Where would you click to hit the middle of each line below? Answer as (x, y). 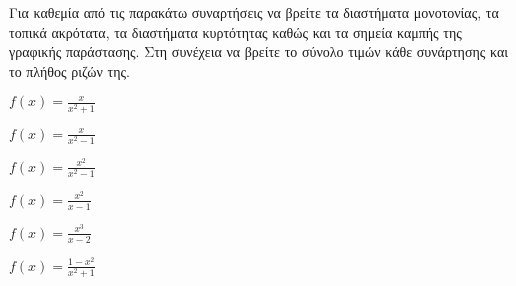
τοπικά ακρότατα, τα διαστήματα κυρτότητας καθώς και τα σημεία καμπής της (235, 31)
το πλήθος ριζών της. (69, 70)
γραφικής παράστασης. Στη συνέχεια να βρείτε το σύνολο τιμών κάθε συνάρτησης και (258, 51)
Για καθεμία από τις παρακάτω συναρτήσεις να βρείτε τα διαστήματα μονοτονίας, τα (254, 12)
